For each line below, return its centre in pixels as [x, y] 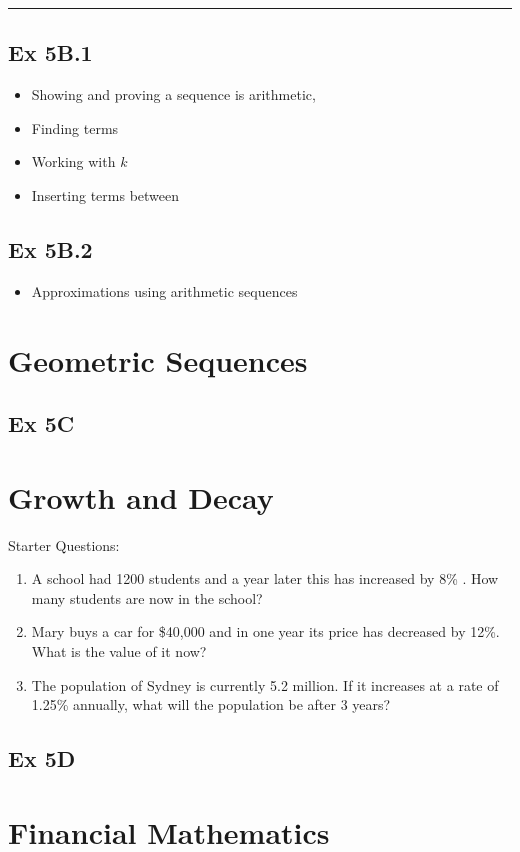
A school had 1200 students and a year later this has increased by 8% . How [265, 578]
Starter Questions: [64, 544]
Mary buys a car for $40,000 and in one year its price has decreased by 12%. [265, 631]
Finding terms [75, 127]
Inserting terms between [105, 194]
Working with [73, 161]
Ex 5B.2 [50, 248]
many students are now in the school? [147, 597]
